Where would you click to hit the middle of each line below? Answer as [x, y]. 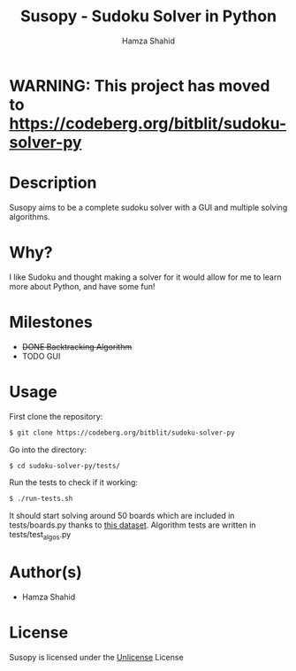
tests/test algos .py [40, 536]
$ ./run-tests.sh [41, 499]
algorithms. [30, 216]
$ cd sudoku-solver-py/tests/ [65, 466]
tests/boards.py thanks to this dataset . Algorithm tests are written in [133, 525]
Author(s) [46, 572]
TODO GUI [41, 356]
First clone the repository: [56, 416]
